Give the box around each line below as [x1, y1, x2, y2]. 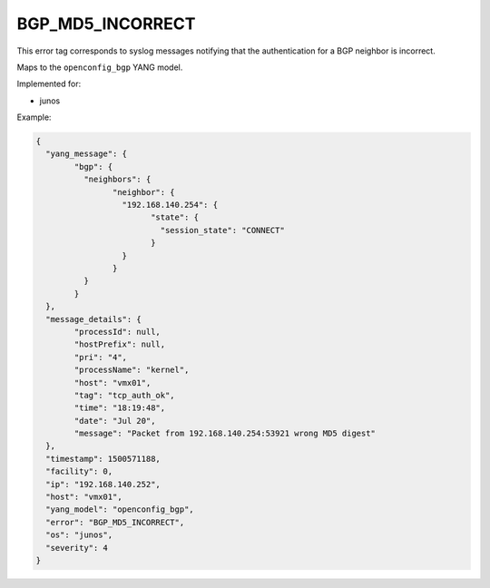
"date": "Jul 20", [73, 416, 156, 426]
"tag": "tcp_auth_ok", [73, 390, 176, 400]
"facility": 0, [45, 466, 113, 476]
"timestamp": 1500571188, [45, 454, 161, 464]
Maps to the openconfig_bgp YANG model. [16, 62, 183, 73]
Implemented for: [16, 78, 82, 90]
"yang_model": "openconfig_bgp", [45, 505, 194, 514]
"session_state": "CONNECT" [160, 225, 285, 235]
